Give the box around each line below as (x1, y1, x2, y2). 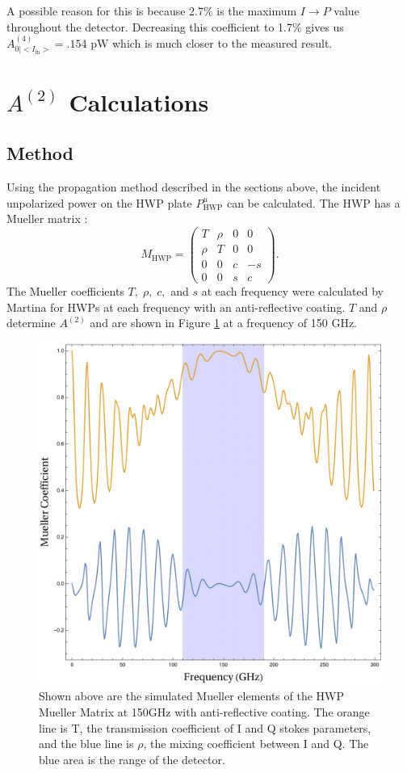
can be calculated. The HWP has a (226, 194, 401, 211)
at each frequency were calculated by (201, 282, 384, 299)
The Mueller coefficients (6, 282, 124, 299)
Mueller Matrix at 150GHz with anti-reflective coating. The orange (39, 703, 370, 720)
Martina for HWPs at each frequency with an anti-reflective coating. (6, 298, 346, 315)
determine (6, 314, 56, 331)
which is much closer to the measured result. (112, 35, 333, 51)
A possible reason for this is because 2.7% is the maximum (6, 2, 297, 19)
